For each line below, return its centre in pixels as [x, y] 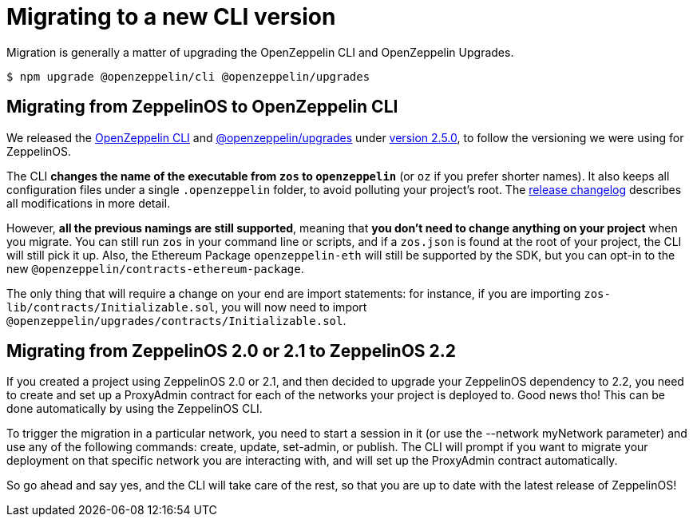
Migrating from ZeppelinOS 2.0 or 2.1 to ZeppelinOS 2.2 [232, 351]
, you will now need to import [291, 307]
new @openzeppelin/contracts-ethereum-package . [155, 268]
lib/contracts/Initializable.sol [111, 307]
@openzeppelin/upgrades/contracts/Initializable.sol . [176, 320]
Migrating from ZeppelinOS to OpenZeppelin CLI [202, 107]
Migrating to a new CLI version [171, 17]
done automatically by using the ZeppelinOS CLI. [135, 409]
